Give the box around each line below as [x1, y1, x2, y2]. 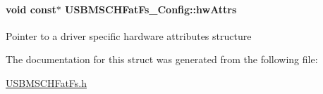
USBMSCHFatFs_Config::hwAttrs [65, 1, 237, 16]
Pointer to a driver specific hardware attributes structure [6, 28, 252, 43]
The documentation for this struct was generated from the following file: [6, 52, 318, 67]
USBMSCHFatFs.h [6, 75, 87, 90]
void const [6, 1, 56, 16]
